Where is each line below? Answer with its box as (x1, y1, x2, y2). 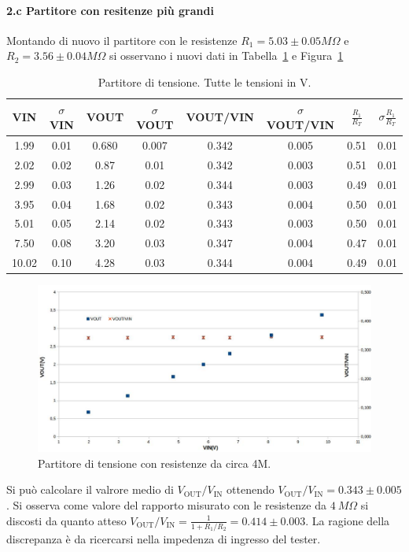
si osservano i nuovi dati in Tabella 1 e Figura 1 (109, 47, 344, 64)
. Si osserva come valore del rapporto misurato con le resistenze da (6, 496, 326, 513)
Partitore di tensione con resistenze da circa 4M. (38, 454, 271, 471)
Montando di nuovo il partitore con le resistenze (6, 31, 238, 48)
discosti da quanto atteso (6, 512, 127, 528)
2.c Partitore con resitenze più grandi (6, 2, 214, 18)
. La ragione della (305, 512, 390, 528)
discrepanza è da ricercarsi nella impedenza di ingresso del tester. (6, 530, 321, 546)
